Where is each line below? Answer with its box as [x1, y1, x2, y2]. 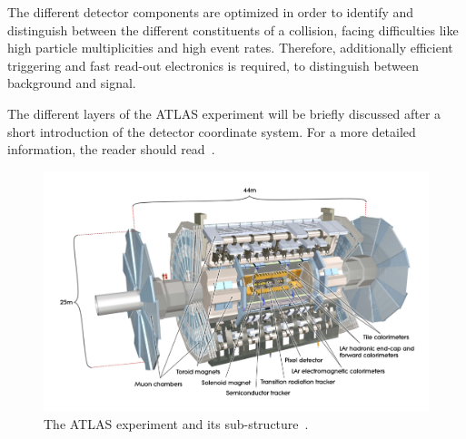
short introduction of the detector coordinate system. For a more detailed [7, 122, 416, 141]
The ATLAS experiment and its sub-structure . [44, 415, 309, 434]
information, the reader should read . [7, 140, 215, 159]
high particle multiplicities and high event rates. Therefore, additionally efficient [7, 38, 453, 57]
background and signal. [7, 73, 136, 93]
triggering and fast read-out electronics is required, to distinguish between [7, 55, 419, 74]
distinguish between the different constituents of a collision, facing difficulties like [7, 20, 459, 39]
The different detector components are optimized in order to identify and [7, 3, 414, 21]
